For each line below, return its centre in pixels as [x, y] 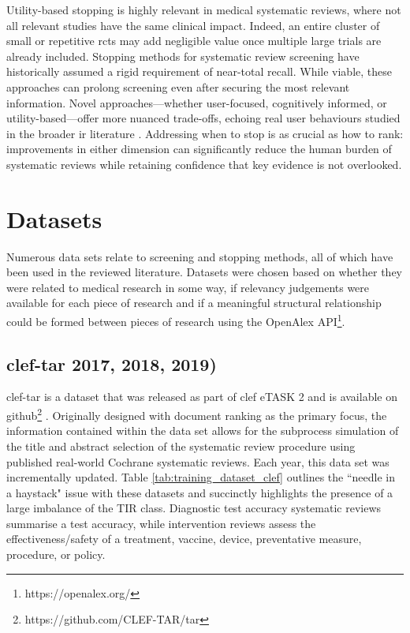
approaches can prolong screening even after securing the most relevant [178, 86]
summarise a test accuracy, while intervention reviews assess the [161, 523]
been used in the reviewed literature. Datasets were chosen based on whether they [204, 272]
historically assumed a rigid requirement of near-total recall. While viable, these [199, 71]
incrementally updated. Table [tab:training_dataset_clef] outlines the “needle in [201, 477]
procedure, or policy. [56, 554]
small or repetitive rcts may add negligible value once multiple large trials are [194, 41]
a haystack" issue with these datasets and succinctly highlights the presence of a [200, 492]
